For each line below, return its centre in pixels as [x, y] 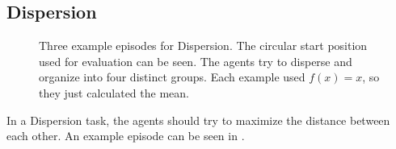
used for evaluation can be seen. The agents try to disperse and [196, 61]
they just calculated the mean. [114, 92]
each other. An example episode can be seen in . [126, 136]
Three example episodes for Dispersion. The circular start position [203, 46]
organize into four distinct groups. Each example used [172, 77]
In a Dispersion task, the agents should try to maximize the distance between [198, 120]
